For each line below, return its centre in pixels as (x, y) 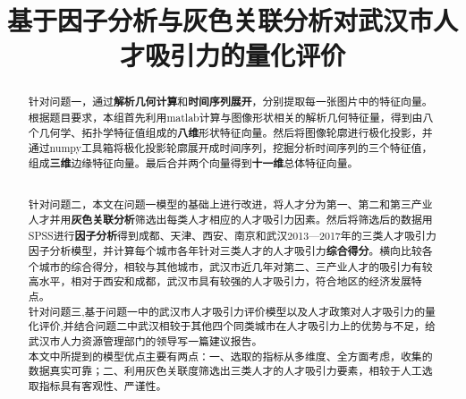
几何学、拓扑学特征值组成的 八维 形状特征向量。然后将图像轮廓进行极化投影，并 (236, 132)
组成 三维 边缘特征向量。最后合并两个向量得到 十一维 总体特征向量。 (193, 163)
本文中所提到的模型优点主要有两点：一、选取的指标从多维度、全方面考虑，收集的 (230, 356)
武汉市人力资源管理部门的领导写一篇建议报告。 (145, 341)
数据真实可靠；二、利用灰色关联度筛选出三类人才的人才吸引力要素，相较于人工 (225, 371)
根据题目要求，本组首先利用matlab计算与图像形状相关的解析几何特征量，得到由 (225, 118)
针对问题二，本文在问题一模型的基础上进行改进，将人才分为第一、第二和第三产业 (230, 204)
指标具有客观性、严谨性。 (103, 386)
